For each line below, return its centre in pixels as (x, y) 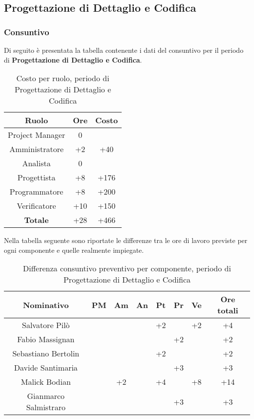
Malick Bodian (46, 382)
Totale (36, 220)
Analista (36, 163)
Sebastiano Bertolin (46, 353)
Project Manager (37, 135)
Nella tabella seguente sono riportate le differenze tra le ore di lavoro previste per (126, 240)
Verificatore (36, 206)
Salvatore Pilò (46, 325)
